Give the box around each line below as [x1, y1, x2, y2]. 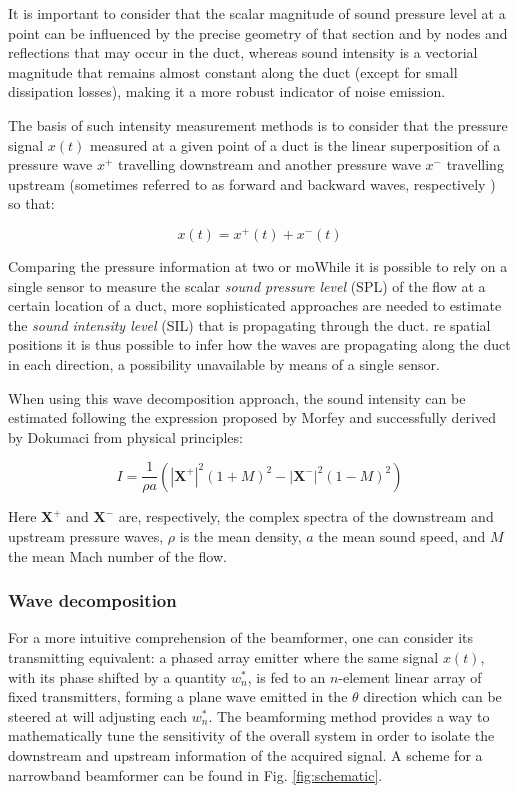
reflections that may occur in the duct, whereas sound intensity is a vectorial [8, 42, 478, 63]
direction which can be [363, 686, 502, 707]
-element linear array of [338, 666, 482, 687]
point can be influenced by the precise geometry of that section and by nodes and [8, 22, 508, 43]
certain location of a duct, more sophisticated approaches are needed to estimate [8, 295, 502, 316]
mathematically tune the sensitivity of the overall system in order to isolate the [8, 725, 495, 746]
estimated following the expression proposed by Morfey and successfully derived [8, 407, 496, 428]
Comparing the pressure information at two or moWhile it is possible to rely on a [8, 256, 508, 277]
